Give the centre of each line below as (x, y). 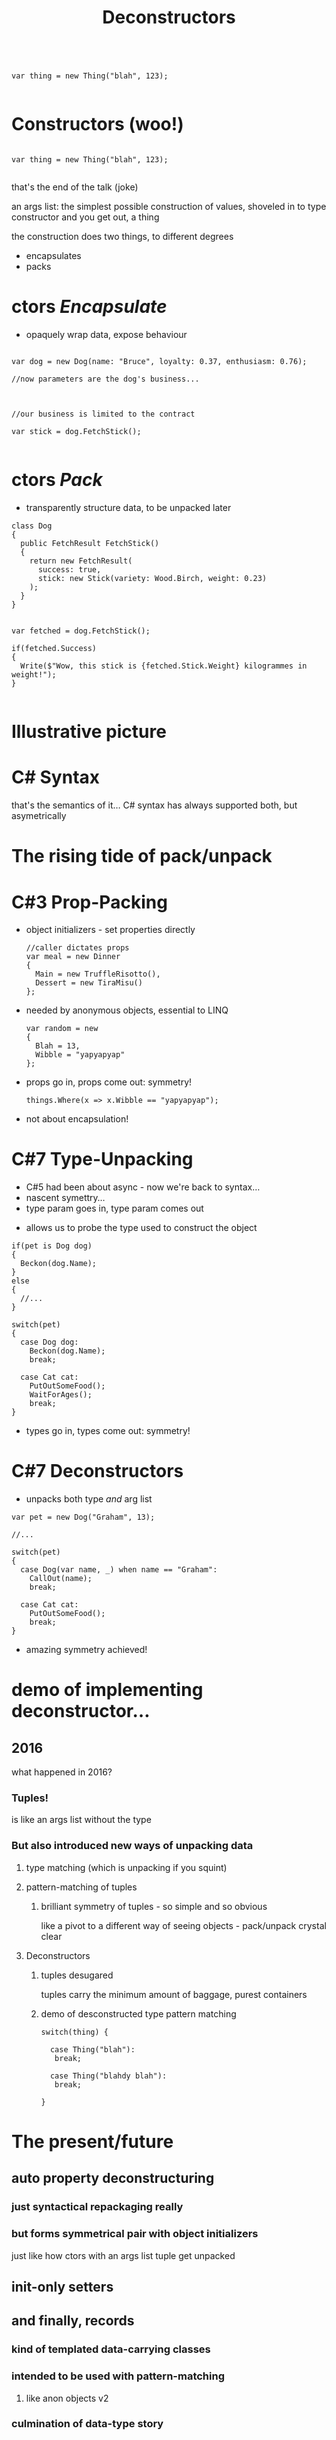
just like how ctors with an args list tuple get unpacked (123, 2255)
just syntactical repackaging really (97, 2207)
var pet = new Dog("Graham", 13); (83, 1517)
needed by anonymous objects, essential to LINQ (127, 1010)
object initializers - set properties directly (110, 930)
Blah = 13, (58, 1046)
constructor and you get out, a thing (85, 217)
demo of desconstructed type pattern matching (138, 2013)
